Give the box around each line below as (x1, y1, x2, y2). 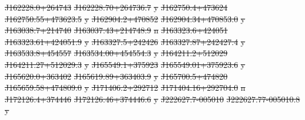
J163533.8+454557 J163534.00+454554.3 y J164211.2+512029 (5, 47, 228, 59)
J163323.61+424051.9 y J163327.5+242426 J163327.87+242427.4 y (5, 35, 246, 47)
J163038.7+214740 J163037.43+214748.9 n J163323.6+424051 (5, 24, 228, 36)
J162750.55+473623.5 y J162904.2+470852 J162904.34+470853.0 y (5, 12, 246, 25)
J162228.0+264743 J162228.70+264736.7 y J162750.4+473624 (5, 1, 228, 13)
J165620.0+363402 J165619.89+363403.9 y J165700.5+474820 (5, 70, 228, 82)
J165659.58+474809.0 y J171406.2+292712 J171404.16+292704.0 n (5, 81, 246, 94)
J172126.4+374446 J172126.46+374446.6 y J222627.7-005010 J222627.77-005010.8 (5, 92, 300, 105)
